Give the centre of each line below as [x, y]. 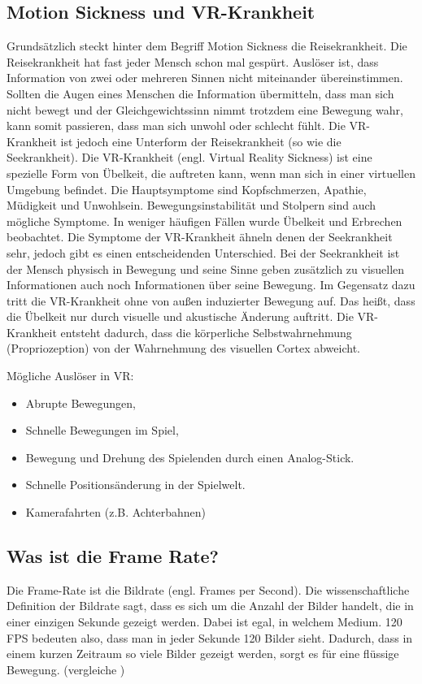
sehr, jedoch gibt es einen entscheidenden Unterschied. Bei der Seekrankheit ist [203, 252]
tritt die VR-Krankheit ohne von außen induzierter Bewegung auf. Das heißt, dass [211, 300]
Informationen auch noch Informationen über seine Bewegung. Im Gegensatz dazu [211, 285]
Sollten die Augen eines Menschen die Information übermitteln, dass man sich [200, 93]
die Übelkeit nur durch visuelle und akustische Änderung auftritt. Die [180, 316]
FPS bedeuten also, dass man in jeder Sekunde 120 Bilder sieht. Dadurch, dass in [210, 637]
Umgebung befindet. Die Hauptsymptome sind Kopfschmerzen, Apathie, [187, 189]
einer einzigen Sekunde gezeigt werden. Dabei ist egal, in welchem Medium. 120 [204, 622]
